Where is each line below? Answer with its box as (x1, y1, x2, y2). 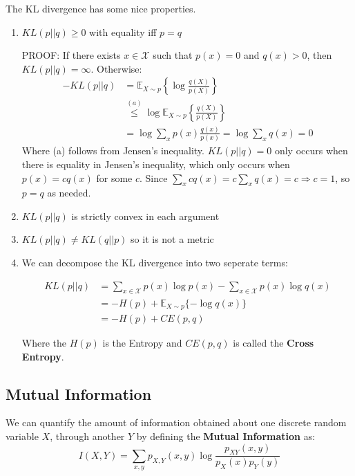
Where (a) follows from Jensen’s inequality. (21, 143, 204, 158)
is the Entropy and (102, 336, 182, 350)
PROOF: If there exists (21, 48, 121, 62)
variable (6, 429, 39, 443)
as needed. (47, 185, 91, 200)
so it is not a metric (131, 232, 214, 246)
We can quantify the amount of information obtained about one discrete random (6, 415, 347, 430)
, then (307, 48, 332, 62)
